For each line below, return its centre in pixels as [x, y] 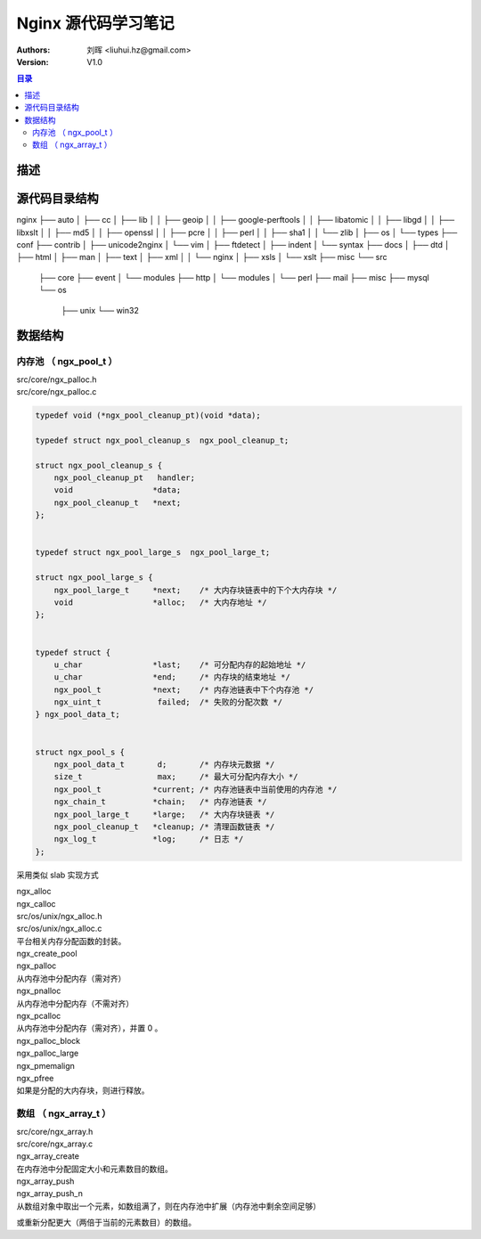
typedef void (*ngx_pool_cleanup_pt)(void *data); [148, 416]
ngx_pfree [35, 1078]
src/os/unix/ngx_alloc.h [59, 916]
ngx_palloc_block [48, 1040]
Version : [33, 61]
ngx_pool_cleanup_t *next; [118, 502]
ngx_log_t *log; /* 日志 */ [149, 839]
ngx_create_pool [47, 954]
